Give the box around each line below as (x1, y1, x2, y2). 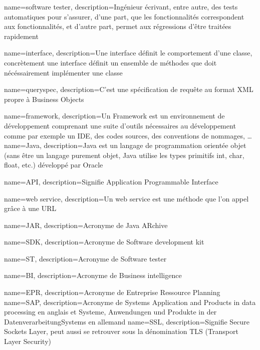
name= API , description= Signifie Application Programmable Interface (4, 176, 218, 186)
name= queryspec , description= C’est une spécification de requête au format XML (4, 84, 253, 94)
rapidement (4, 30, 39, 41)
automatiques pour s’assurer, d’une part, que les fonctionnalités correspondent (4, 11, 244, 21)
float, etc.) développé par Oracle (4, 159, 103, 170)
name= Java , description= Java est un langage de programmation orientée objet (4, 140, 246, 150)
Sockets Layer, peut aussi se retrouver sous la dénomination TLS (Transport (4, 326, 238, 336)
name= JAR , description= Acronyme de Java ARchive (4, 219, 168, 230)
